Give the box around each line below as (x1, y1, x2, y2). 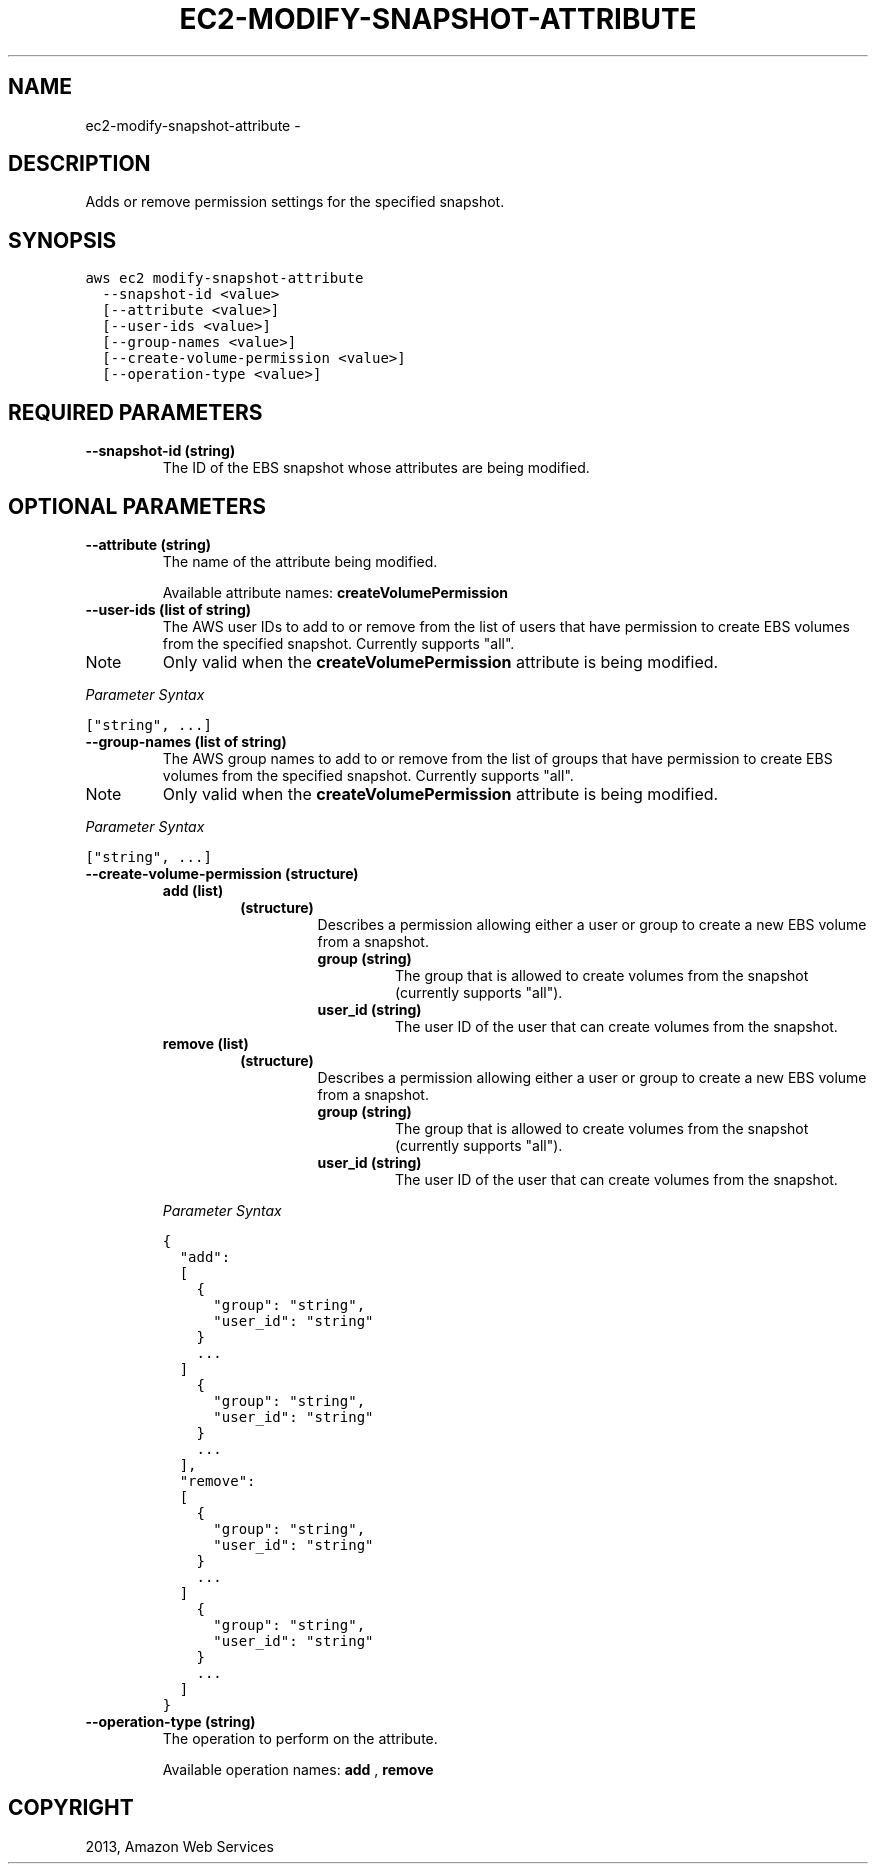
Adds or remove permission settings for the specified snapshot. (85, 193, 505, 211)
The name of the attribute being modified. (162, 552, 438, 570)
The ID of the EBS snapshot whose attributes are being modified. (162, 459, 590, 477)
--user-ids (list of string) (85, 600, 252, 618)
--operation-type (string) (85, 1712, 256, 1730)
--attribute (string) (85, 535, 212, 553)
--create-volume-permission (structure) (85, 864, 359, 882)
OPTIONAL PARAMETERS (8, 493, 267, 519)
